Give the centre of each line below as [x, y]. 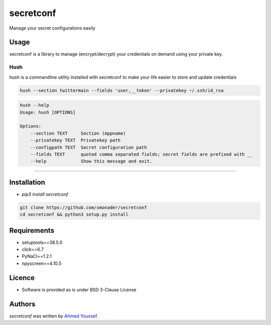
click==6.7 [33, 249]
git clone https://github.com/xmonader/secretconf [84, 207]
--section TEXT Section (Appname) [78, 133]
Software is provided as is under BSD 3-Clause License [79, 289]
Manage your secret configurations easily [52, 28]
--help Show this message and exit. [91, 161]
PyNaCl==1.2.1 [37, 256]
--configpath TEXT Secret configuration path [89, 147]
